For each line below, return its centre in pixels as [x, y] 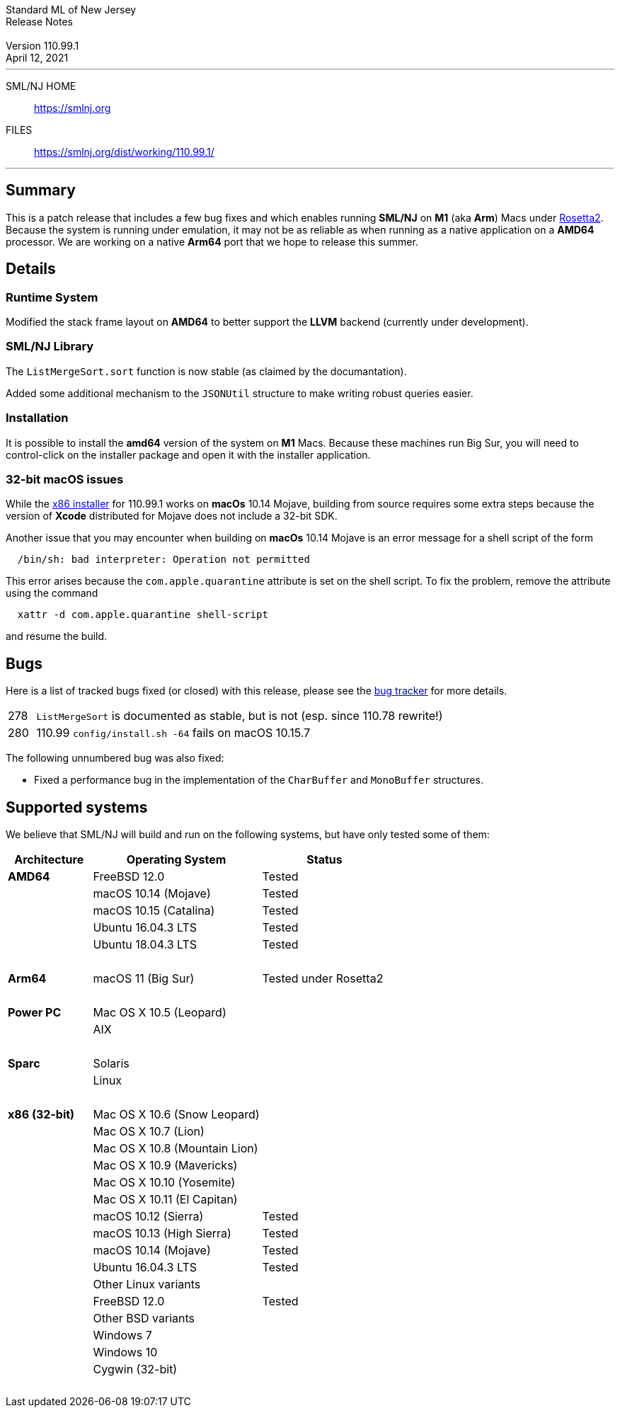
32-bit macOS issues [65, 479]
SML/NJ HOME [41, 86]
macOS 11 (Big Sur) [144, 978]
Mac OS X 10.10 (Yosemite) [164, 1182]
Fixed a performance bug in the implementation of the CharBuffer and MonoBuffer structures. [259, 780]
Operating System [176, 859]
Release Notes [39, 22]
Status [325, 859]
